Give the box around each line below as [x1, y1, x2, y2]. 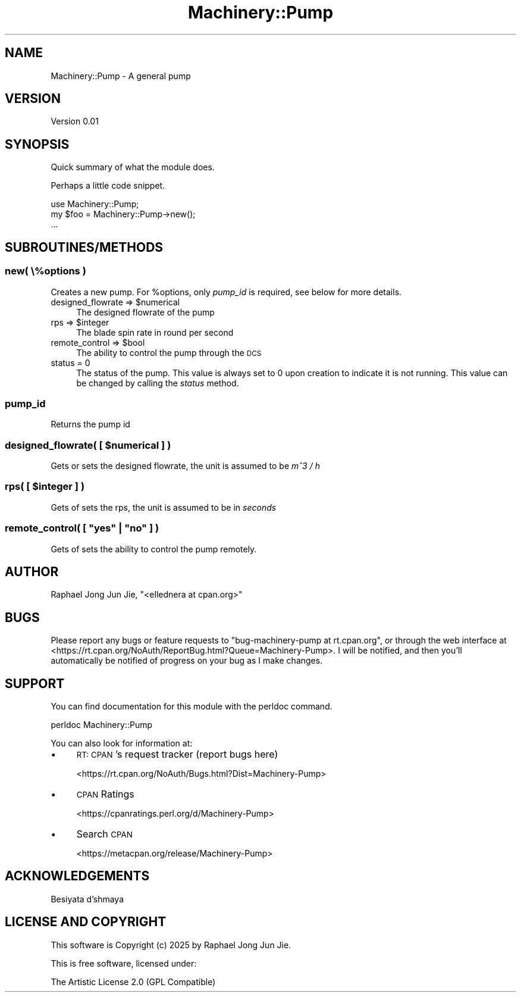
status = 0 [51, 357, 90, 368]
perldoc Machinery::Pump [51, 720, 152, 730]
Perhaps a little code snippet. [51, 180, 165, 191]
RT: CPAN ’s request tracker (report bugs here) [76, 748, 278, 761]
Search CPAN [76, 828, 133, 840]
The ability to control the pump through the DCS [76, 347, 262, 358]
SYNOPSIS [5, 136, 70, 152]
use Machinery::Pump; [51, 199, 139, 210]
